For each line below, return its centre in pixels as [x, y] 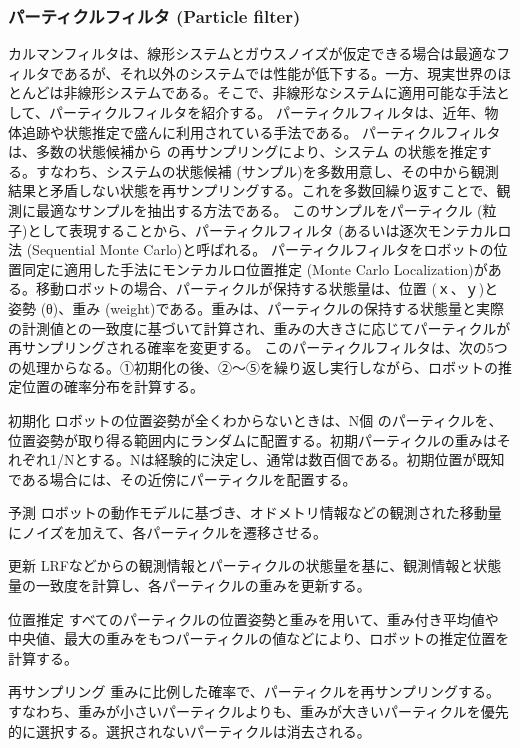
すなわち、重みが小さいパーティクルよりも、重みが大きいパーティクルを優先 [258, 711]
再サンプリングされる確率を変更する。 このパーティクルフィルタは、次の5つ [258, 347]
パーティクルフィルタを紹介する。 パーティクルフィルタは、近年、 [266, 112]
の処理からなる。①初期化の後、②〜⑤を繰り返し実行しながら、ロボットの [253, 366]
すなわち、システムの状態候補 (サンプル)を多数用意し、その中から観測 [267, 170]
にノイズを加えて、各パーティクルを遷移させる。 [167, 531]
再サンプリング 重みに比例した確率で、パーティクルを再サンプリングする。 [254, 691]
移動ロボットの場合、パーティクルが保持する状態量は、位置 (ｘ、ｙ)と [267, 288]
